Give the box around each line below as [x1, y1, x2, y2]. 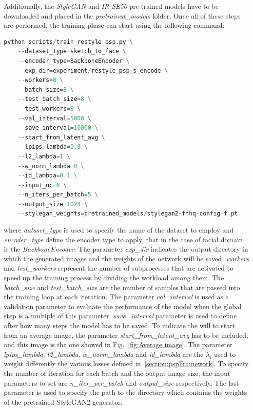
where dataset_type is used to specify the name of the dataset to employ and [4, 225, 234, 235]
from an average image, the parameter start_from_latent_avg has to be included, [4, 330, 248, 340]
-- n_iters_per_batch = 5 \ [18, 191, 98, 198]
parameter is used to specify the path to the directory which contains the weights [4, 387, 247, 397]
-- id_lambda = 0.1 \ [18, 172, 78, 179]
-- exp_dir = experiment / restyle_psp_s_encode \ [18, 67, 168, 74]
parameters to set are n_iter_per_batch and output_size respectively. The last [4, 377, 239, 388]
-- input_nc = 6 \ [18, 181, 67, 189]
